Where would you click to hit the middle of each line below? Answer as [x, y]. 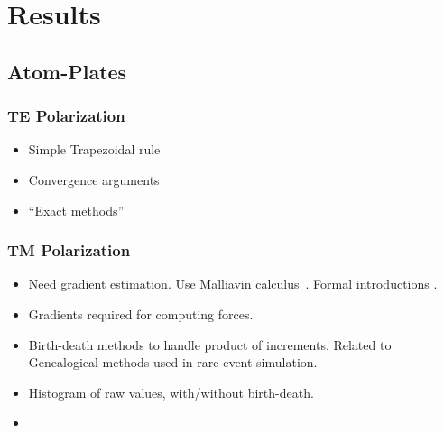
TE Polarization [66, 116]
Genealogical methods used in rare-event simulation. [173, 362]
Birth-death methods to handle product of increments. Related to [210, 344]
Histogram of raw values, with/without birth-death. [171, 392]
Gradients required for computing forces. [141, 313]
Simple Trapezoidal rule [94, 149]
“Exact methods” [76, 210]
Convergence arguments [94, 179]
